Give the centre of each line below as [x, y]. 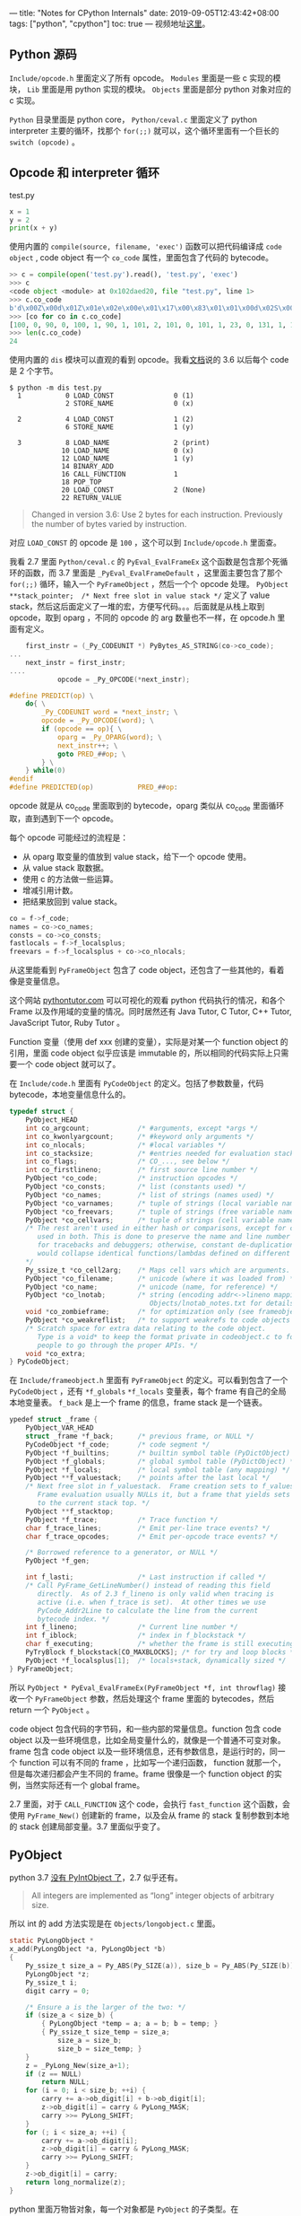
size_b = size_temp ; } [99, 2049]
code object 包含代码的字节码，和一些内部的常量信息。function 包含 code [146, 1729]
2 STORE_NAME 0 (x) [130, 404]
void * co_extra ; [56, 1353]
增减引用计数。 [50, 890]
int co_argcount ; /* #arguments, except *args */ [142, 1128]
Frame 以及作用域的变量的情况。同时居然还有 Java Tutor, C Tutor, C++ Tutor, [150, 1012]
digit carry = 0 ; [58, 1991]
